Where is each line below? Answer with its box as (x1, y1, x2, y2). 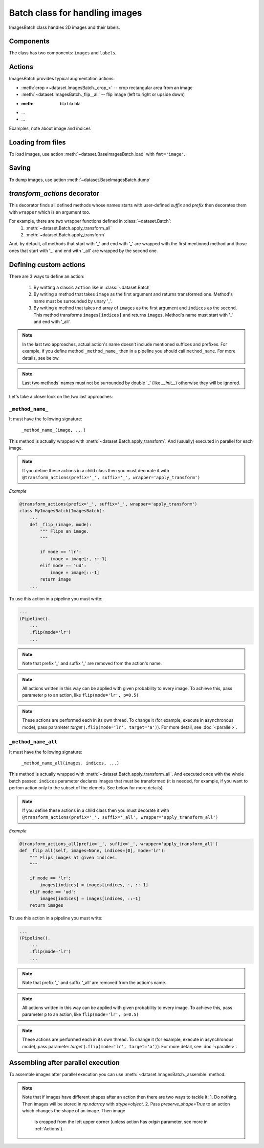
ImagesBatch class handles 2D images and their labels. (9, 24, 120, 30)
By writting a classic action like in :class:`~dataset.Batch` (33, 284, 151, 291)
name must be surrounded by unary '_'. (33, 298, 112, 304)
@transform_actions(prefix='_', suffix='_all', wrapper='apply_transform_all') (22, 815, 219, 820)
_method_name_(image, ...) (21, 427, 86, 433)
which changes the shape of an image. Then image (22, 1108, 126, 1114)
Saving (9, 164, 31, 172)
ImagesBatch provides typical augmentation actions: (9, 76, 115, 82)
